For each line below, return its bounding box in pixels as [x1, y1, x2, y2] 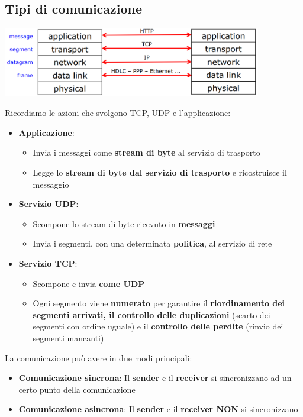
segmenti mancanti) [33, 331, 104, 344]
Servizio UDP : [18, 198, 79, 210]
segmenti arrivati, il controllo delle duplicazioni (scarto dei [33, 308, 270, 321]
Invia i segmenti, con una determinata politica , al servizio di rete [33, 237, 272, 250]
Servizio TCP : [18, 257, 78, 269]
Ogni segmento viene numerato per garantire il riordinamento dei [33, 297, 285, 309]
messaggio [33, 177, 69, 190]
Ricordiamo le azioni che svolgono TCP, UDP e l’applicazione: [5, 106, 231, 119]
